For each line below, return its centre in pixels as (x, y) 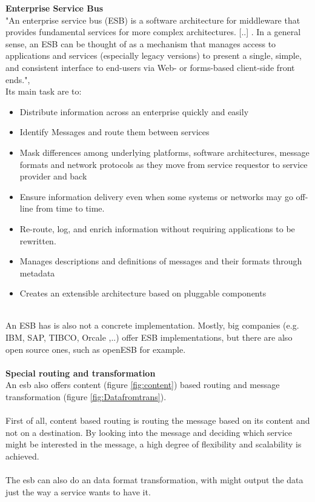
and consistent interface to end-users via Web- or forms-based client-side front (150, 67)
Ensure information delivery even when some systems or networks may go (156, 196)
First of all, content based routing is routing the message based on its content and (158, 420)
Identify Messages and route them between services (114, 132)
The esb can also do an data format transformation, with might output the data (154, 480)
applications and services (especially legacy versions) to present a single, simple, (154, 55)
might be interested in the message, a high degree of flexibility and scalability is (154, 444)
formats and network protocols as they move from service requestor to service (164, 164)
